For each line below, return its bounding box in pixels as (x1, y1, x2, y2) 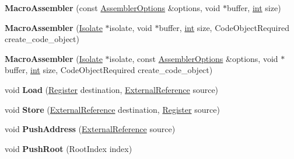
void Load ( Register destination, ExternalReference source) (5, 83, 219, 95)
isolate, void (109, 21, 152, 33)
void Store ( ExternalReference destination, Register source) (5, 103, 220, 115)
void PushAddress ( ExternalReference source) (5, 123, 176, 135)
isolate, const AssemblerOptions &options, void (109, 52, 278, 64)
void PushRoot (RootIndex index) (5, 142, 132, 154)
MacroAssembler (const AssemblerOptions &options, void (5, 2, 220, 13)
